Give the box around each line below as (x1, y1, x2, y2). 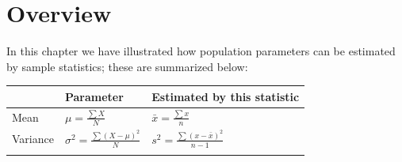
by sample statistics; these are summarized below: (6, 58, 248, 74)
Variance (12, 130, 54, 146)
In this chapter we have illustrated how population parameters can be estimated (6, 43, 396, 59)
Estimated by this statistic (151, 88, 300, 104)
